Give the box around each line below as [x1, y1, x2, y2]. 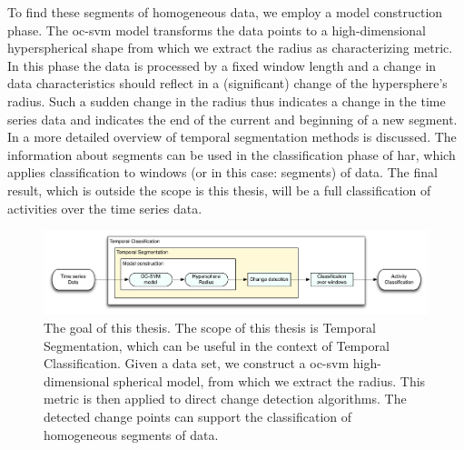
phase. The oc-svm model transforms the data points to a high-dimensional [7, 20, 426, 39]
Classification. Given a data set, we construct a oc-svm [44, 354, 350, 373]
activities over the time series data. [7, 198, 202, 217]
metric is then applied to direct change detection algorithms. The [44, 389, 407, 408]
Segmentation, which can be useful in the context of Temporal [44, 335, 390, 355]
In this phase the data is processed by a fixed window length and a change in [7, 55, 437, 75]
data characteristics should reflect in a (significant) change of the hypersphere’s [7, 74, 448, 93]
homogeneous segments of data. [44, 425, 219, 444]
